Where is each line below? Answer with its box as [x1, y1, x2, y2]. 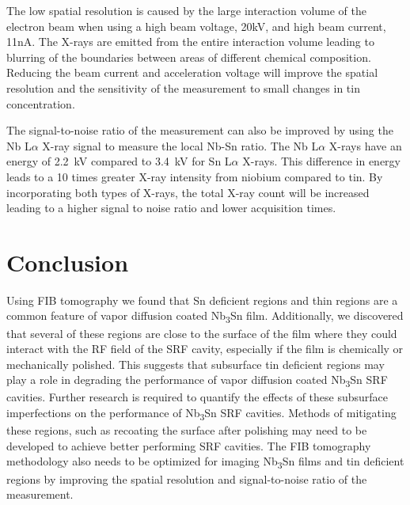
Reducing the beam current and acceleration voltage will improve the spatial [6, 64, 378, 81]
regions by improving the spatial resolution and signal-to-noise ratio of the [6, 470, 367, 487]
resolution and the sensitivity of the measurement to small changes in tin [6, 79, 360, 96]
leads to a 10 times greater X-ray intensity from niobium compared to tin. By [6, 168, 383, 184]
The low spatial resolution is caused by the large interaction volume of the [6, 2, 367, 18]
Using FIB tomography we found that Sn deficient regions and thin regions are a [6, 291, 398, 308]
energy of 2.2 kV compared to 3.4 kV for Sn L [6, 153, 232, 169]
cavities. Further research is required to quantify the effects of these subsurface [6, 389, 389, 405]
